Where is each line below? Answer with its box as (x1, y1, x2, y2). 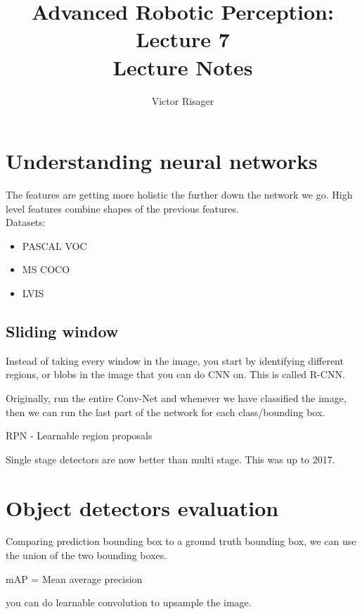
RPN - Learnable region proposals (6, 428, 153, 443)
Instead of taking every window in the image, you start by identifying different (6, 353, 344, 368)
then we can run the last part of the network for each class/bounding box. (6, 404, 325, 419)
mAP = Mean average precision (6, 571, 143, 586)
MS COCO (22, 262, 70, 277)
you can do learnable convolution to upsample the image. (6, 595, 252, 610)
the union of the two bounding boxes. (6, 548, 167, 563)
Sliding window (6, 320, 119, 342)
